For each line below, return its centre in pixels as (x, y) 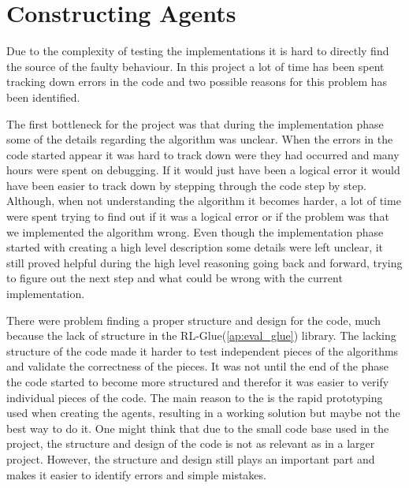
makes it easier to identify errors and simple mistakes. (136, 474)
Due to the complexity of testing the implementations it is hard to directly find (198, 51)
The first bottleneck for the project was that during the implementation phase (195, 123)
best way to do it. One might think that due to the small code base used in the (198, 428)
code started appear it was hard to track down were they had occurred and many (203, 154)
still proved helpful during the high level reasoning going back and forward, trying (204, 262)
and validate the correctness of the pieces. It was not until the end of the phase (197, 366)
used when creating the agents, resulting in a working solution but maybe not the (203, 413)
